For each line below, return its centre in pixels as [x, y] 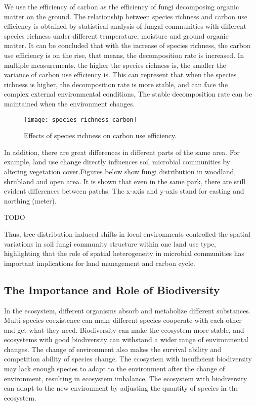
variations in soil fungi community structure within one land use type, [110, 243]
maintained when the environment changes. [69, 103]
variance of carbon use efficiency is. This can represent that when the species [120, 75]
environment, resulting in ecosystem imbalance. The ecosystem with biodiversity [126, 378]
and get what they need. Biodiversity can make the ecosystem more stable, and [124, 330]
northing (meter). [30, 200]
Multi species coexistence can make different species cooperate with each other [123, 320]
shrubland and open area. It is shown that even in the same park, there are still [125, 181]
